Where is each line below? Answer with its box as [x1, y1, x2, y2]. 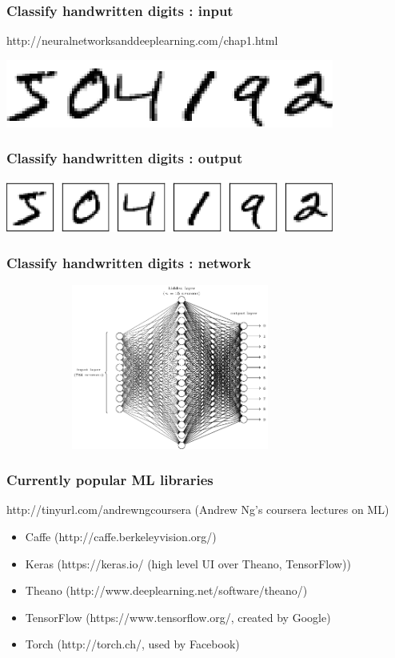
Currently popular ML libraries [6, 470, 213, 490]
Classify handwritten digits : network [6, 253, 251, 273]
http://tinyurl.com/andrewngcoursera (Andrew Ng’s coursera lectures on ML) [6, 501, 389, 518]
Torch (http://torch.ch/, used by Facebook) [25, 636, 240, 652]
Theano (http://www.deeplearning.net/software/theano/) [25, 582, 308, 599]
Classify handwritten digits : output [6, 148, 243, 168]
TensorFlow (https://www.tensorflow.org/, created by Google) [25, 608, 331, 625]
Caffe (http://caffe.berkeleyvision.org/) [25, 528, 217, 544]
